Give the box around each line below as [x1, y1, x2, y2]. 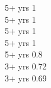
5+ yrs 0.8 [5, 48, 43, 60]
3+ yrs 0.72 [5, 59, 47, 72]
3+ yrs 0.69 [5, 71, 47, 84]
